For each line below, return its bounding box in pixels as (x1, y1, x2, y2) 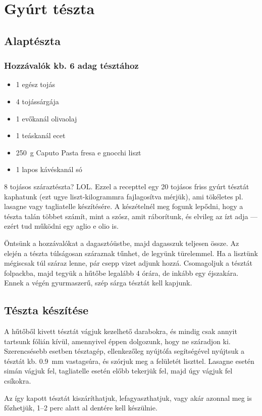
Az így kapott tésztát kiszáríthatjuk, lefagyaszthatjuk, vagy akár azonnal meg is (4, 392, 252, 403)
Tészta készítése (4, 302, 89, 318)
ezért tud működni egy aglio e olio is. (4, 221, 119, 231)
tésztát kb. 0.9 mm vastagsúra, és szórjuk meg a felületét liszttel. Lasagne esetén (4, 355, 254, 366)
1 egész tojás (16, 79, 55, 90)
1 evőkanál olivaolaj (16, 113, 77, 123)
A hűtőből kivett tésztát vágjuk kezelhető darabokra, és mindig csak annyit (4, 326, 237, 337)
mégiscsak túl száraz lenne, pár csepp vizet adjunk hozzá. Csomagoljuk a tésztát (4, 258, 253, 268)
